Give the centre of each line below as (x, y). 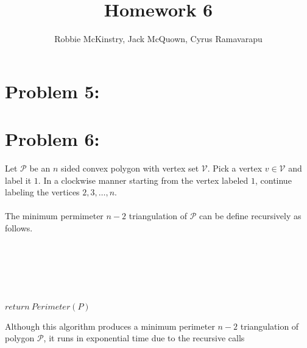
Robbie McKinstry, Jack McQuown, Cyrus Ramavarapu (158, 39)
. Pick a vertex (235, 168)
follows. (19, 228)
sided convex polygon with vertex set (130, 168)
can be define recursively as (250, 216)
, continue (273, 180)
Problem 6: (52, 139)
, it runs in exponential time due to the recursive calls (144, 338)
